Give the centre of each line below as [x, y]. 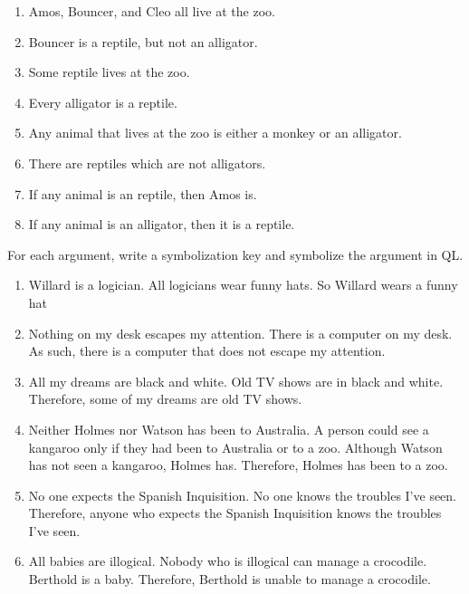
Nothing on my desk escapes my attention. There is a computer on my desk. [240, 333]
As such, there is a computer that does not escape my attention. [207, 351]
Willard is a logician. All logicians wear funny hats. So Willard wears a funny [243, 285]
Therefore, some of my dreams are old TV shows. [165, 399]
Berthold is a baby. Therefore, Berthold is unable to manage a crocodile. [230, 579]
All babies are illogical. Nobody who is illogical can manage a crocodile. [228, 561]
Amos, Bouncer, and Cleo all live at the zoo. [152, 11]
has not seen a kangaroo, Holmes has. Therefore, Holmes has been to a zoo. [238, 465]
